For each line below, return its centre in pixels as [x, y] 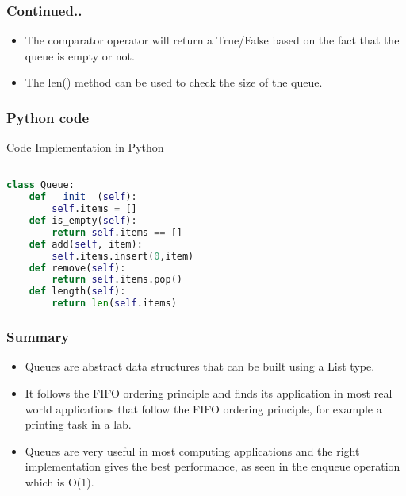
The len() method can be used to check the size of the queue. [174, 82]
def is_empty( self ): [83, 221]
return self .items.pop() [117, 280]
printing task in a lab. [78, 424]
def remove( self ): [77, 268]
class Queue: [40, 185]
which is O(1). [59, 481]
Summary [38, 337]
